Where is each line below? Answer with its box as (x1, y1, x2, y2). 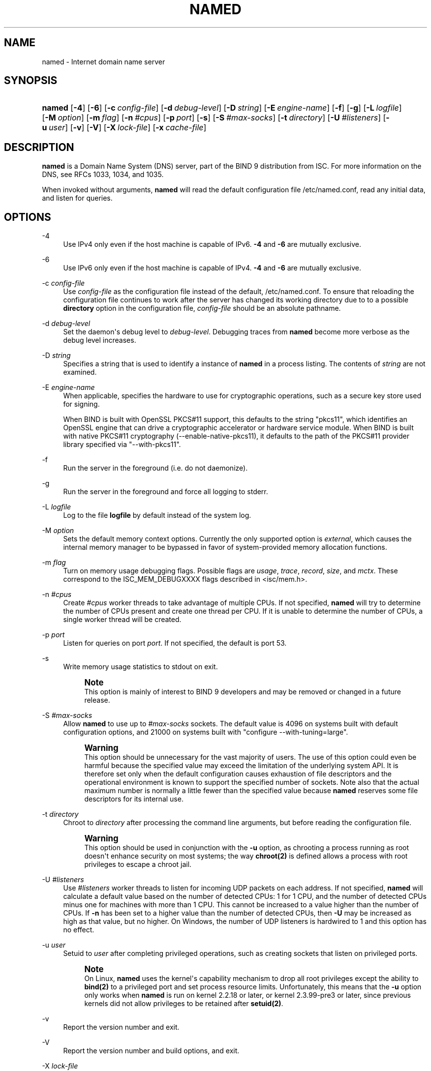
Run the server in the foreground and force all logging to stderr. (63, 487, 268, 496)
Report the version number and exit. (63, 1023, 180, 1032)
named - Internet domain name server (42, 57, 165, 66)
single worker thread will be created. (63, 615, 182, 624)
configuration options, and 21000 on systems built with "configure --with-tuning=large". (63, 728, 348, 737)
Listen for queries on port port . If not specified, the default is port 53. (63, 639, 287, 648)
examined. (63, 368, 97, 377)
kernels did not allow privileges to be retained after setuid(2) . (84, 999, 283, 1008)
